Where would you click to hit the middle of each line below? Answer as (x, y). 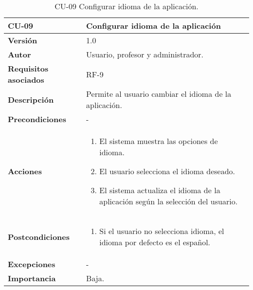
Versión (23, 40)
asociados (26, 80)
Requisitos (28, 68)
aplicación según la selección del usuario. (169, 201)
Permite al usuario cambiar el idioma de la (159, 94)
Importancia (32, 278)
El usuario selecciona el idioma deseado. (167, 171)
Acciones (25, 171)
